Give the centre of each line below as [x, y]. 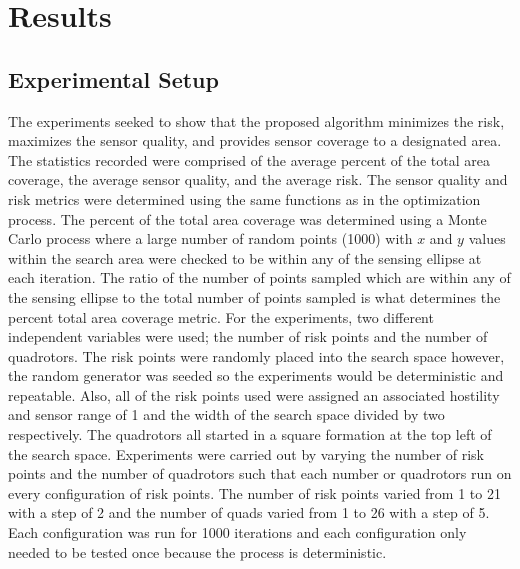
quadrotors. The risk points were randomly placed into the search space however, [256, 355]
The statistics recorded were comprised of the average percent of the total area [249, 159]
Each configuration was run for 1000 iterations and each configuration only [237, 532]
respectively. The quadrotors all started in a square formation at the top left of [250, 434]
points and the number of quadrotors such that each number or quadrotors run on [260, 473]
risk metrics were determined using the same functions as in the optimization [244, 198]
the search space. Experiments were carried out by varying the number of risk [246, 453]
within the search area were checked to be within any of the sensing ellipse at [245, 257]
